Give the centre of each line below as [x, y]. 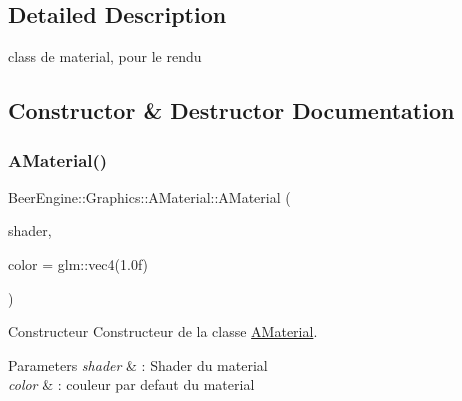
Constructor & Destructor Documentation [231, 110]
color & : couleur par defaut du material [131, 384]
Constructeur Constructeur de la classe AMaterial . [163, 331]
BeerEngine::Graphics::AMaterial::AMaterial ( [149, 196]
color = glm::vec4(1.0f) [78, 263]
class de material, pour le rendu [105, 56]
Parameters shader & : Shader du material [138, 364]
